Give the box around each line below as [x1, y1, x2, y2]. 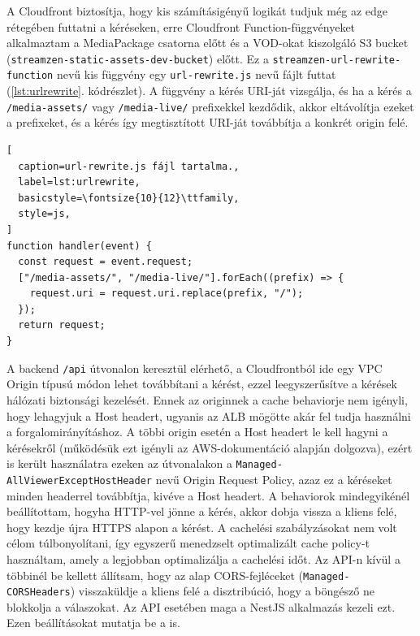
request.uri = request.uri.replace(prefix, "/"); [29, 288, 304, 300]
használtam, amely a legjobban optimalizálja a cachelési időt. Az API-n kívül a [6, 550, 401, 567]
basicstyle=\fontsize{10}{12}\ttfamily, [18, 192, 240, 204]
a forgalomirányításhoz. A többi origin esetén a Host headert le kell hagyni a [6, 423, 388, 440]
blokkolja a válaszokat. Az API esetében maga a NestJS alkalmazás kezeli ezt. [6, 598, 396, 615]
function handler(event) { [6, 240, 152, 252]
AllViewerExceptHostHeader [6, 474, 152, 487]
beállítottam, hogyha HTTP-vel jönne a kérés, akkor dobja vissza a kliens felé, [6, 503, 397, 520]
